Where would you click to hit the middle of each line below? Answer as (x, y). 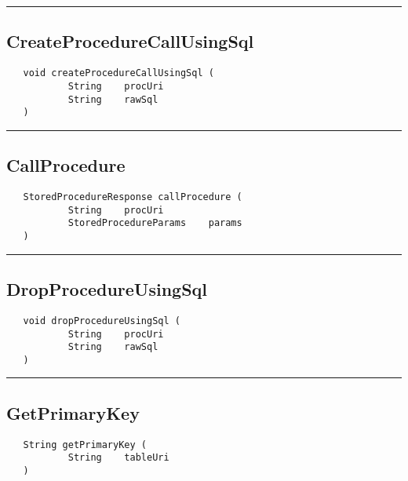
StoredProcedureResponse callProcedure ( (133, 197)
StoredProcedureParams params (155, 223)
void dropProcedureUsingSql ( (102, 321)
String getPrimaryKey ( (85, 445)
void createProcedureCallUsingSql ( (118, 73)
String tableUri (118, 458)
